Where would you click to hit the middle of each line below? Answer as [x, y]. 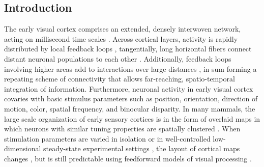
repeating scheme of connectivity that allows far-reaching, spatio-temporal [120, 79]
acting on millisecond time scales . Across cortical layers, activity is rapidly [121, 38]
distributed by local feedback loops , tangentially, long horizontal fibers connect [128, 49]
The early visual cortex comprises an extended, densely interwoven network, [123, 29]
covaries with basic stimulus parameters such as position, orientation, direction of [131, 99]
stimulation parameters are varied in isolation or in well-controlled [107, 138]
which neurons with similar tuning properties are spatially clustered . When [122, 129]
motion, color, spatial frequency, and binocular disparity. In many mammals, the [130, 108]
